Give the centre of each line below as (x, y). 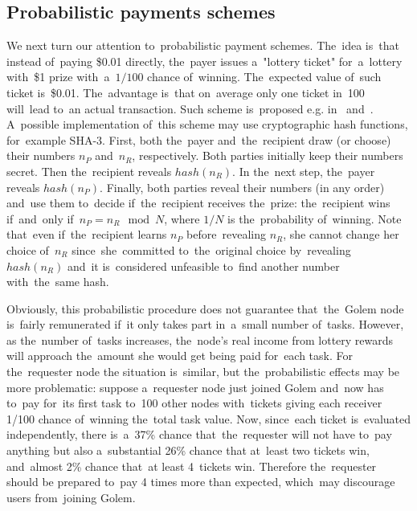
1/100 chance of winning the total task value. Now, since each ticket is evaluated (209, 418)
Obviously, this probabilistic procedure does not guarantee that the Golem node (205, 308)
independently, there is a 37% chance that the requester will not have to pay (199, 434)
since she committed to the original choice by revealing (211, 249)
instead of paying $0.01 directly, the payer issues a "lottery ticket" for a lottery (204, 61)
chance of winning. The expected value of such (264, 77)
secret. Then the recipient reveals (89, 171)
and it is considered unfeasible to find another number (203, 266)
